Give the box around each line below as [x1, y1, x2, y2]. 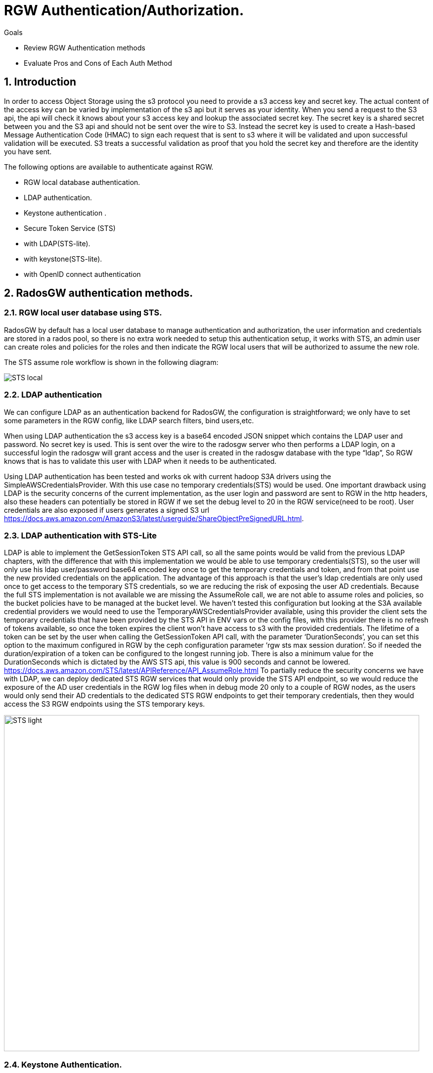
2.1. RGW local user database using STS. [4, 308, 162, 318]
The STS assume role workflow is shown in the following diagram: [4, 358, 218, 366]
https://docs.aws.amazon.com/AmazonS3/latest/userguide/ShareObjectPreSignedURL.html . [4, 514, 304, 523]
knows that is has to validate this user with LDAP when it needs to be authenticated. [4, 456, 277, 465]
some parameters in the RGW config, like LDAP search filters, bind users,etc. [4, 416, 254, 425]
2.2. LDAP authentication [4, 390, 102, 400]
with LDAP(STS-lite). [24, 239, 90, 248]
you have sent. [4, 147, 52, 156]
